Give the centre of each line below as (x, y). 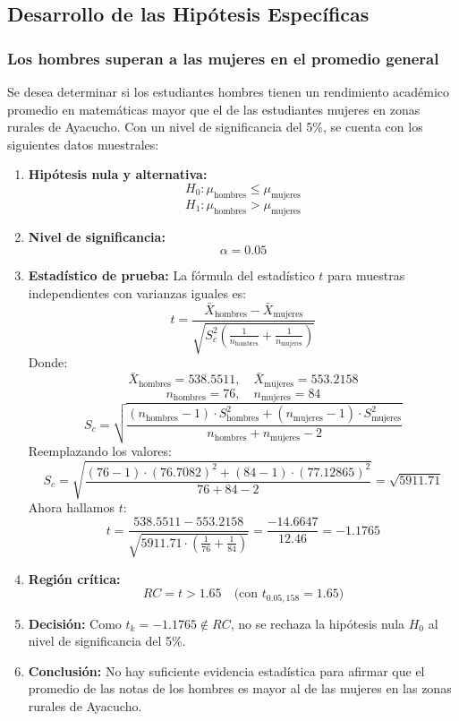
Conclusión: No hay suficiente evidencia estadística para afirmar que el (226, 670)
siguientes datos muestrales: (83, 144)
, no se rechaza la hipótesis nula (318, 623)
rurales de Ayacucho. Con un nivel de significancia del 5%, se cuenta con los (215, 127)
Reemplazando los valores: (100, 451)
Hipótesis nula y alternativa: (118, 174)
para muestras (366, 275)
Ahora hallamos (71, 507)
